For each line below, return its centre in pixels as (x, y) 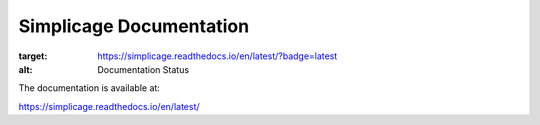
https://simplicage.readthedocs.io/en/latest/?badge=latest (217, 56)
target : (33, 56)
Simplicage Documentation (134, 26)
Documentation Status (143, 69)
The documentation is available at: (89, 88)
